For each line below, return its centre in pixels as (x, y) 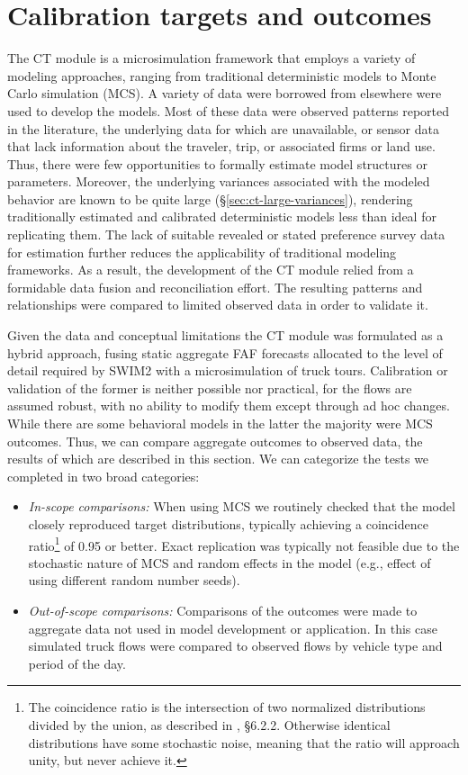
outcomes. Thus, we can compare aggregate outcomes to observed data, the (215, 441)
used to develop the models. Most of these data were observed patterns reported (229, 110)
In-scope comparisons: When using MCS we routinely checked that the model (242, 506)
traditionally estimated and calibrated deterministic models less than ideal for (222, 216)
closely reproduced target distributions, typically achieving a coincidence (228, 523)
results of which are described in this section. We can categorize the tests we (218, 459)
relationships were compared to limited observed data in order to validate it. (218, 305)
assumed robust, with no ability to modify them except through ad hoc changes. (229, 406)
